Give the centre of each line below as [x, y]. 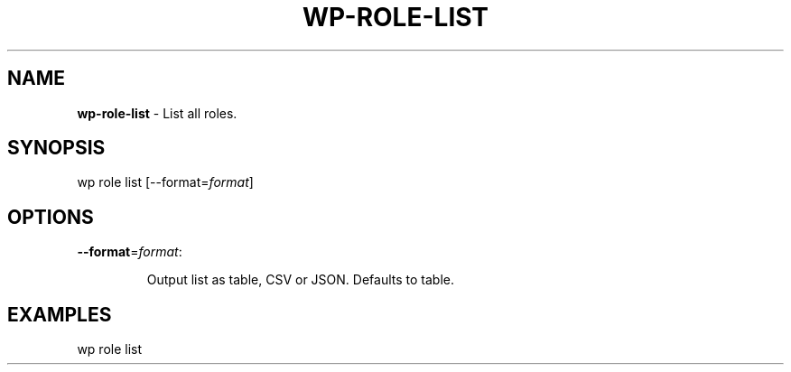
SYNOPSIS [56, 148]
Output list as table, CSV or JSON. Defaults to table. [300, 280]
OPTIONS [51, 217]
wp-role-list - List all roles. [157, 113]
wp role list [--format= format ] [165, 182]
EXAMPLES [60, 314]
